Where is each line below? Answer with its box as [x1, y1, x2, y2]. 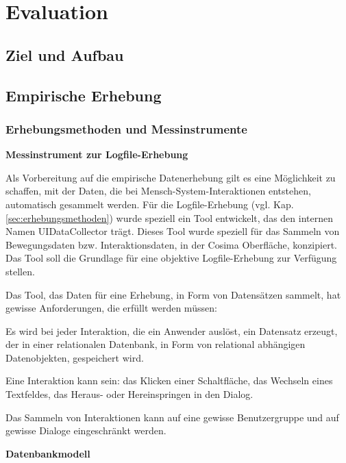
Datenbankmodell [5, 446, 90, 460]
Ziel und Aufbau [5, 44, 124, 65]
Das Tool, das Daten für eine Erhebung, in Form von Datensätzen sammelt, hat [5, 287, 341, 301]
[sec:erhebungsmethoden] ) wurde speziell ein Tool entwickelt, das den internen [5, 210, 333, 225]
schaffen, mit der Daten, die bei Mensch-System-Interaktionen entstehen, [5, 184, 311, 198]
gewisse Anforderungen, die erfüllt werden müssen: [5, 301, 217, 315]
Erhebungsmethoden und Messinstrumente [5, 120, 247, 137]
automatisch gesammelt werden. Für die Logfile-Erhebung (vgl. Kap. [5, 197, 294, 211]
